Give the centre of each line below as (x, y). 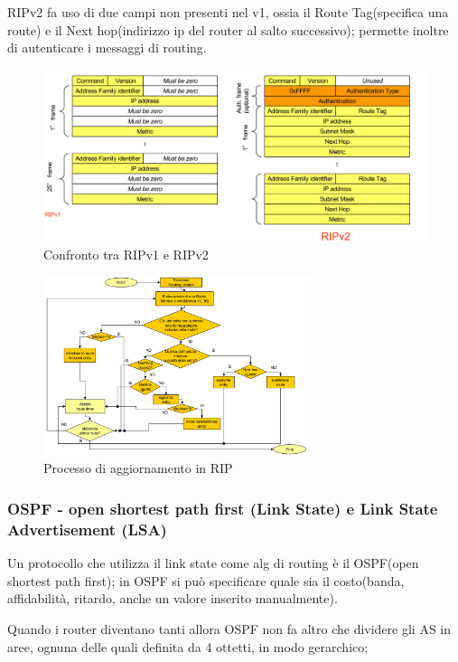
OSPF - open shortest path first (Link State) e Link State (223, 508)
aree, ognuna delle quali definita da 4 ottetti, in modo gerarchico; (188, 646)
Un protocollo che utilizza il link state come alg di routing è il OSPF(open (213, 563)
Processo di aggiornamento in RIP (138, 468)
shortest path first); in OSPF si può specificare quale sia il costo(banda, (206, 580)
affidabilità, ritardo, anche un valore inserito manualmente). (173, 598)
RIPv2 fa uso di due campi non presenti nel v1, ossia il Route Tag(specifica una (228, 12)
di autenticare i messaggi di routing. (107, 47)
